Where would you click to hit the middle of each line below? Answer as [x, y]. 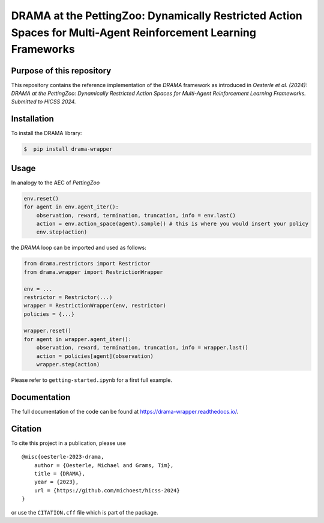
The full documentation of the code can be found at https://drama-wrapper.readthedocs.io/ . [125, 411]
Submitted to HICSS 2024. [43, 101]
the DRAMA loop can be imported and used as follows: [79, 248]
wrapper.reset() [48, 331]
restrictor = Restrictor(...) [68, 297]
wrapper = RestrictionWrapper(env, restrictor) [95, 306]
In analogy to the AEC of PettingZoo [55, 183]
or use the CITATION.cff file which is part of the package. [85, 512]
